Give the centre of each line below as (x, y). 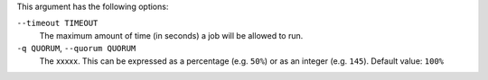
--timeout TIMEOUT (57, 23)
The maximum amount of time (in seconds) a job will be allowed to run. (171, 35)
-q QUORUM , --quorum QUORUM (76, 49)
